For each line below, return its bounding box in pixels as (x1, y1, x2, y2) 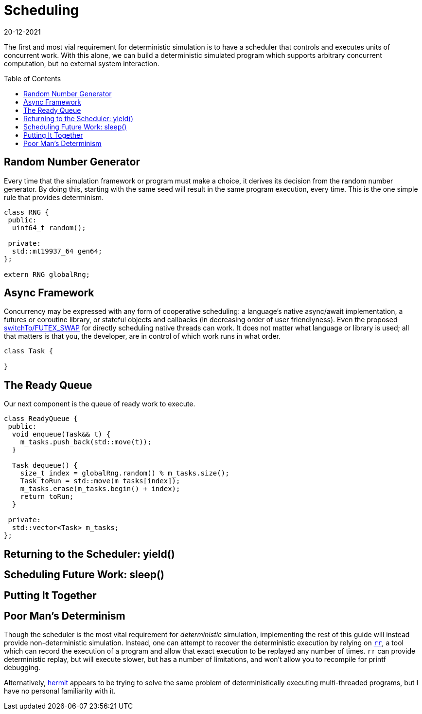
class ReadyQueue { (4, 415, 78, 423)
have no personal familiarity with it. (4, 687, 116, 696)
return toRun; (20, 493, 74, 501)
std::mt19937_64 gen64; (12, 247, 103, 255)
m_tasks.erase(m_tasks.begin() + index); (20, 485, 180, 493)
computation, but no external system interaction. (4, 59, 159, 68)
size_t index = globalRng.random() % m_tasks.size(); (20, 469, 229, 477)
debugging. (4, 663, 41, 672)
